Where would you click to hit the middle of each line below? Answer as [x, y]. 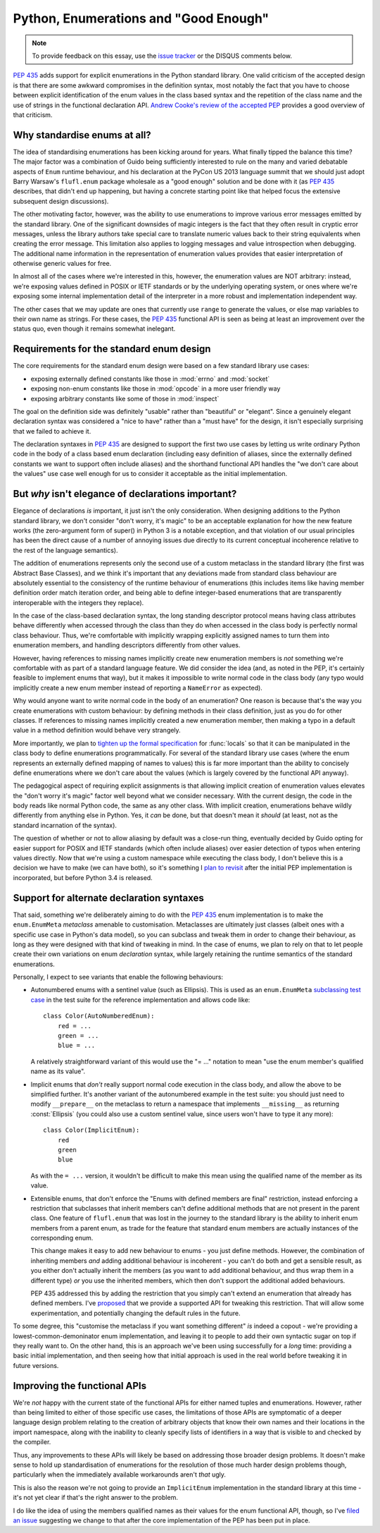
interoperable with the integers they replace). [78, 602]
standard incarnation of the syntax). [65, 825]
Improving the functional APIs [80, 1386]
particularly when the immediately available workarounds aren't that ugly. [120, 1474]
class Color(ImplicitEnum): [91, 1130]
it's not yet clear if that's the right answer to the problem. [96, 1498]
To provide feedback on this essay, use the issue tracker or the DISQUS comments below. [162, 56]
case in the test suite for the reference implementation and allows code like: [140, 1000]
